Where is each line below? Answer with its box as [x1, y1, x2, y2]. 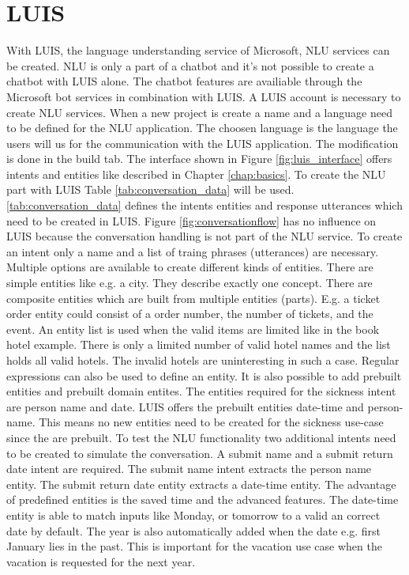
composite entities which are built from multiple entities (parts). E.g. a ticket [6, 289, 381, 306]
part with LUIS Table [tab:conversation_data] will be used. [6, 181, 295, 198]
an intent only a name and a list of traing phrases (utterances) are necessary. [6, 243, 379, 259]
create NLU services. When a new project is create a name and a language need [6, 104, 392, 120]
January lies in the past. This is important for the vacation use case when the [6, 538, 382, 554]
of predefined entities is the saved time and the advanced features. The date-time [6, 491, 399, 508]
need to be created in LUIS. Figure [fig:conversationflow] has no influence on [6, 212, 377, 229]
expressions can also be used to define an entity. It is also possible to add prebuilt [6, 367, 402, 384]
